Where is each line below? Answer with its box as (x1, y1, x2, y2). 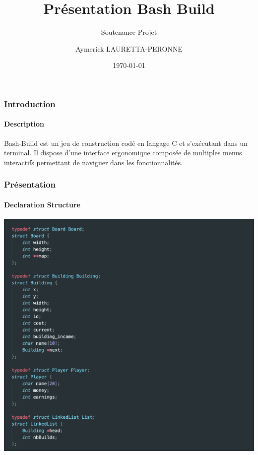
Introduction (4, 97, 56, 110)
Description (4, 119, 45, 129)
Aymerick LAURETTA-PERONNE (75, 43, 183, 54)
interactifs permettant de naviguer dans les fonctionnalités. (4, 157, 183, 167)
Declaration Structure (4, 199, 80, 209)
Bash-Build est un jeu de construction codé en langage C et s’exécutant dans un (4, 137, 248, 148)
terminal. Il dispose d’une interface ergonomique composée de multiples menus (4, 147, 242, 158)
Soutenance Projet (101, 27, 157, 37)
